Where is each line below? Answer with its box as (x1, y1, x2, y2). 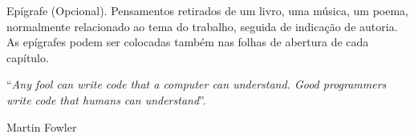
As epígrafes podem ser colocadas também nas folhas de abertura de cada (6, 34, 369, 50)
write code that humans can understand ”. (6, 91, 206, 108)
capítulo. (6, 49, 49, 65)
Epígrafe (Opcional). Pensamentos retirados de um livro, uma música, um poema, (6, 2, 408, 18)
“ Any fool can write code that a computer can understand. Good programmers (6, 76, 387, 93)
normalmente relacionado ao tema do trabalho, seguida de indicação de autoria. (6, 18, 398, 34)
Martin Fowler (6, 118, 77, 135)
